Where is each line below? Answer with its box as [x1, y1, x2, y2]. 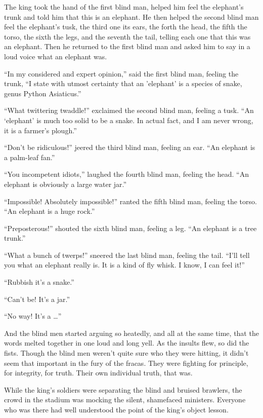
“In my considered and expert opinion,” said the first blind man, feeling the [4, 68, 239, 79]
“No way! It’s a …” [4, 311, 62, 321]
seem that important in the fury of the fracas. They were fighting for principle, [4, 357, 248, 368]
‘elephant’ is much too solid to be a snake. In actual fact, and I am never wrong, [4, 115, 253, 125]
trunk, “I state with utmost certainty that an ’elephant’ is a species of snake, [4, 78, 242, 89]
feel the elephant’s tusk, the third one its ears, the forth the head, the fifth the [4, 21, 247, 32]
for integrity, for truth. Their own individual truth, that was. [4, 367, 193, 378]
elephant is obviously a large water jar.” [4, 178, 127, 189]
